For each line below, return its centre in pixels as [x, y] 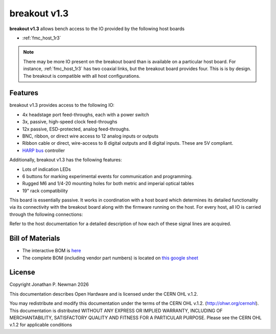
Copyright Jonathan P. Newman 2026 [49, 284]
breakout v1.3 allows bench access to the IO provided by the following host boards [97, 29]
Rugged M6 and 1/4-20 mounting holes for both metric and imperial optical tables [108, 184]
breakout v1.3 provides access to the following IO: [62, 105]
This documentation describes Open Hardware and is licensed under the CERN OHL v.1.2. [104, 294]
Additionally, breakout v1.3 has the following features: [66, 160]
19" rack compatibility [45, 191]
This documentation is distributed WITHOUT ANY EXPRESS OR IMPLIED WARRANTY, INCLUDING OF [116, 310]
